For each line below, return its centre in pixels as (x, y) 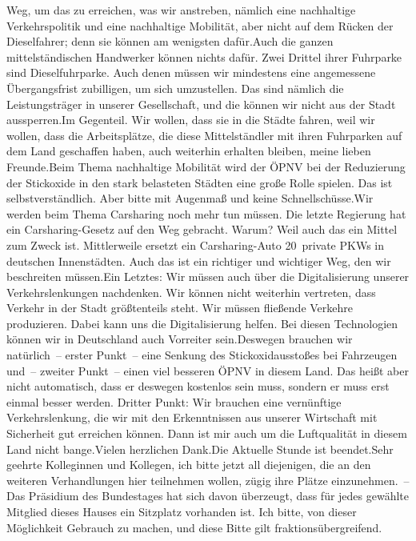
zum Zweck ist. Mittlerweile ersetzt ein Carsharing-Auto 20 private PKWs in (195, 244)
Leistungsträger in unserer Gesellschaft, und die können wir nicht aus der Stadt (201, 104)
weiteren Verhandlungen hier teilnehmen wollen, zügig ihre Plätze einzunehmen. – (208, 480)
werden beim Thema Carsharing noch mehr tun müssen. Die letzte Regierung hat (206, 213)
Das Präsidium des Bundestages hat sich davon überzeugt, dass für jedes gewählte (208, 496)
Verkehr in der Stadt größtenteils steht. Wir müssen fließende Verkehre (180, 308)
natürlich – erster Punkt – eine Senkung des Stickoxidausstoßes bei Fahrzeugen (202, 355)
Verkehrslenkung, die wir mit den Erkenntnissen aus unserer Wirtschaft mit (192, 417)
